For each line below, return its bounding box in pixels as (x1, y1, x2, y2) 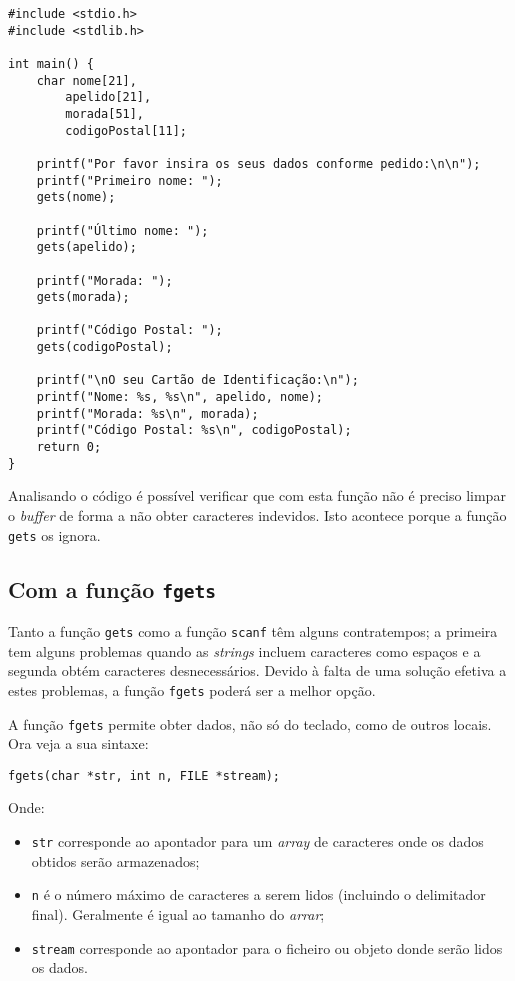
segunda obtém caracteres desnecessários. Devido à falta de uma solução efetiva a (8, 660, 507, 681)
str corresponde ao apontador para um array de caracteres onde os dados (31, 831, 484, 851)
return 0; (36, 440, 102, 455)
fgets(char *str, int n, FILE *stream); (8, 768, 281, 783)
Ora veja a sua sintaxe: (8, 733, 149, 754)
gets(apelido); (36, 240, 137, 255)
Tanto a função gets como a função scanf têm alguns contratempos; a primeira (8, 621, 498, 641)
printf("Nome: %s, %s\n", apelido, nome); (36, 390, 323, 405)
